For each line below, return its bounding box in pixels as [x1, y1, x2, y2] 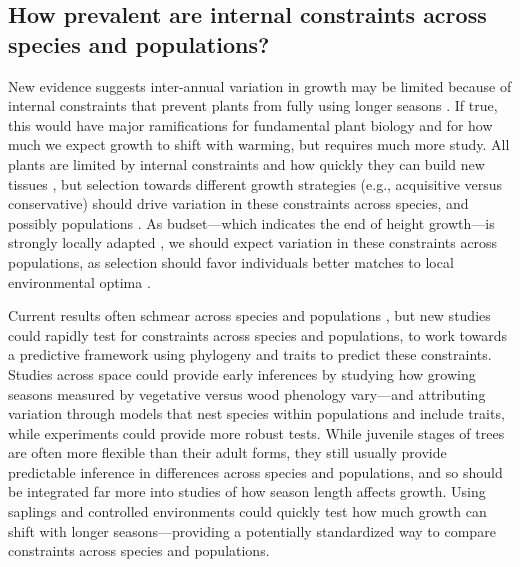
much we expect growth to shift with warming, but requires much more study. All [8, 134, 510, 155]
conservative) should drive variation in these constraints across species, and [8, 193, 469, 214]
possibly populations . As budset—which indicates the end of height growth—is [8, 212, 495, 233]
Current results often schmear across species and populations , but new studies [8, 305, 491, 326]
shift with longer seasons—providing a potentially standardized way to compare [8, 520, 496, 541]
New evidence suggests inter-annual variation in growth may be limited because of [8, 75, 512, 96]
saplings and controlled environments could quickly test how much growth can [8, 501, 487, 522]
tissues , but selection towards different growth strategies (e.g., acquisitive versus [8, 173, 503, 194]
